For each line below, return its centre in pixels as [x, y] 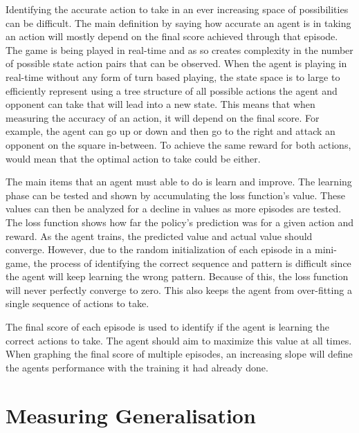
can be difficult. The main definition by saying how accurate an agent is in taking [178, 22]
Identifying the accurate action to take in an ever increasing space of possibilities [177, 9]
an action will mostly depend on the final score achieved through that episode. [172, 36]
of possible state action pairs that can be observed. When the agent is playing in [176, 63]
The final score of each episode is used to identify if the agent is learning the [167, 327]
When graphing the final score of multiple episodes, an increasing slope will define [179, 354]
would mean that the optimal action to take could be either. [133, 158]
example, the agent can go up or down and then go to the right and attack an [171, 131]
